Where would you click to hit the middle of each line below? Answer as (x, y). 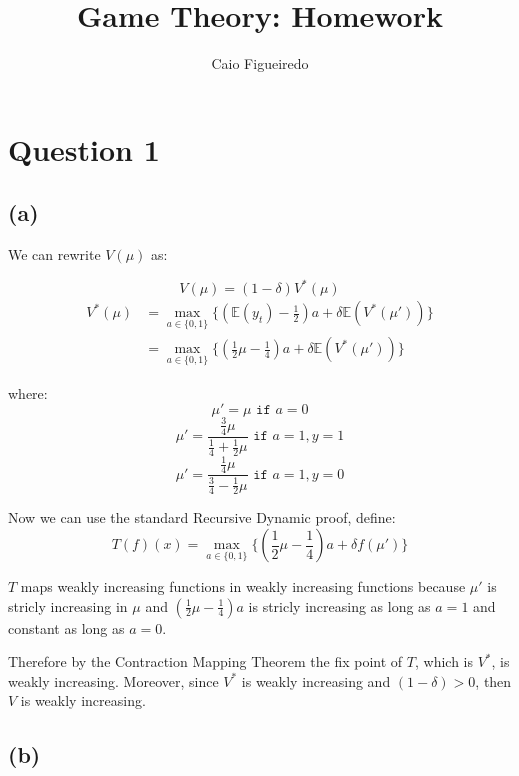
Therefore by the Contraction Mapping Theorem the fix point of (205, 661)
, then (493, 680)
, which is (444, 661)
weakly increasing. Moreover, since (113, 680)
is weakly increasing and (316, 680)
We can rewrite (54, 254)
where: (28, 392)
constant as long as (66, 627)
